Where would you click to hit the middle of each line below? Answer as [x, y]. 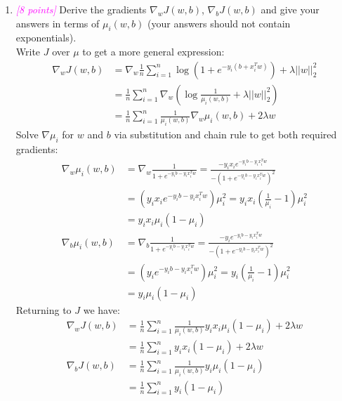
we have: [101, 309]
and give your [290, 9]
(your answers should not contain [219, 23]
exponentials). [46, 38]
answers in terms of [58, 23]
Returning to [44, 309]
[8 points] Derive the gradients [81, 9]
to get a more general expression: [153, 51]
